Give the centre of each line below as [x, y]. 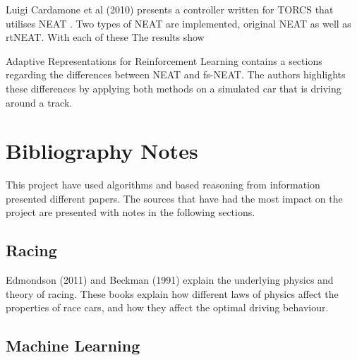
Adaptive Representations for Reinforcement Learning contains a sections [164, 60]
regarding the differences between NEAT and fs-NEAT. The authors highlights [176, 74]
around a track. [39, 102]
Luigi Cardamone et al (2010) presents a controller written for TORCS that [170, 9]
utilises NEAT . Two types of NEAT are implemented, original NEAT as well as [178, 23]
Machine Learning [73, 346]
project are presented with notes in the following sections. [131, 212]
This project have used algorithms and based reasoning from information [163, 185]
